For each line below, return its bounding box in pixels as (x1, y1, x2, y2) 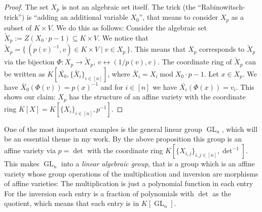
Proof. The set (4, 2, 49, 12)
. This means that (130, 44, 186, 54)
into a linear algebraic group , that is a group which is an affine (61, 158, 255, 169)
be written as (4, 68, 45, 79)
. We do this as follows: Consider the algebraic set (52, 22, 207, 32)
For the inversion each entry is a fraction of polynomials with (4, 188, 194, 198)
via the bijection (4, 56, 55, 67)
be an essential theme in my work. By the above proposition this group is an (4, 133, 242, 144)
